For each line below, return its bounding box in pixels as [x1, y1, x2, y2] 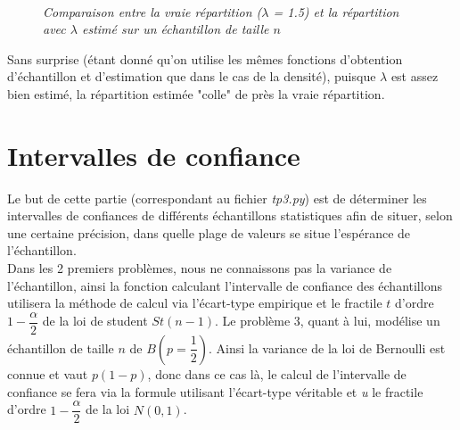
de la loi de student [42, 311, 148, 330]
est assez [390, 67, 439, 86]
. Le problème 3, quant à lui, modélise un [214, 311, 440, 330]
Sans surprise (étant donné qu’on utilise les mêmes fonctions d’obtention [7, 49, 403, 68]
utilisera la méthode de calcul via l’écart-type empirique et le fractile [7, 294, 382, 312]
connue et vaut [7, 364, 88, 383]
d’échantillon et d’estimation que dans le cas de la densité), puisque [7, 67, 376, 86]
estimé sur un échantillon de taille [81, 20, 269, 38]
